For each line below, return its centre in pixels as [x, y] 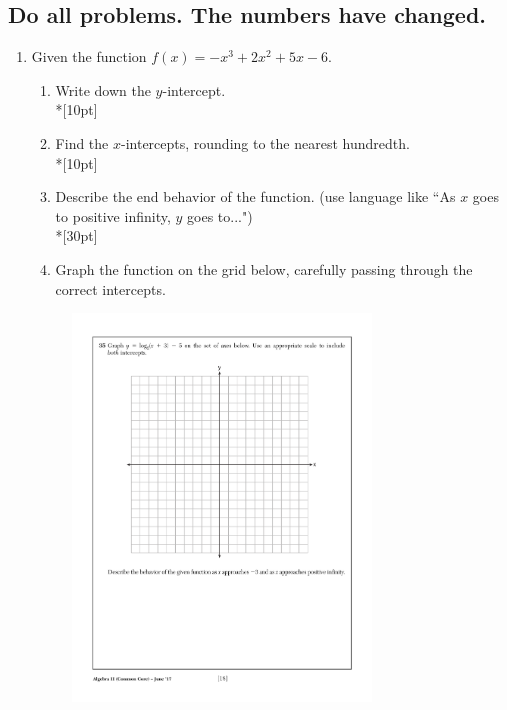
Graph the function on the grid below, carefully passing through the [264, 268]
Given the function [89, 56]
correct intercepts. [110, 288]
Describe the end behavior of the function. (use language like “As [255, 196]
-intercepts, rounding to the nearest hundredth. [265, 142]
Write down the [103, 89]
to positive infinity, [113, 215]
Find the [82, 142]
